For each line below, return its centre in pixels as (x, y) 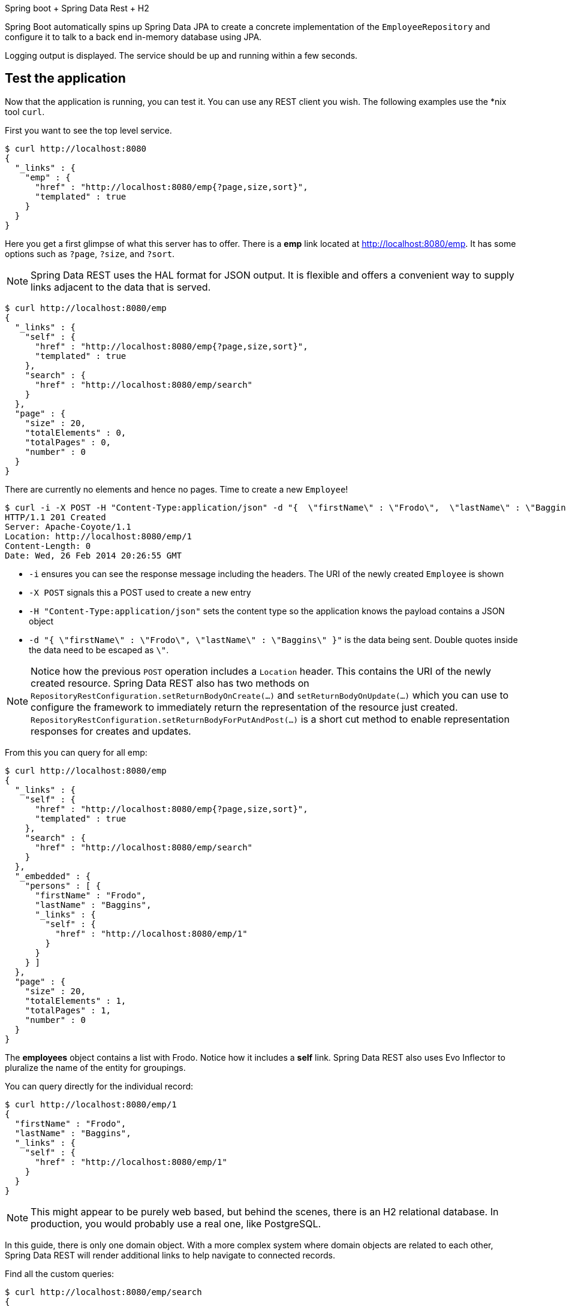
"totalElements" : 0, (76, 432)
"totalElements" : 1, (76, 1000)
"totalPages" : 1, (68, 1010)
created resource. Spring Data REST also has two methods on (170, 683)
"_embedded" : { (53, 876)
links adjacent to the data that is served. (121, 287)
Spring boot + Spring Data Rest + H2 (77, 8)
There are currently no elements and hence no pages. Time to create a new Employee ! (177, 489)
